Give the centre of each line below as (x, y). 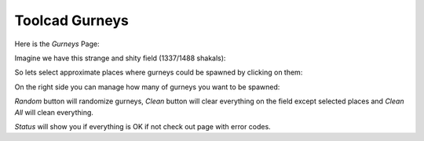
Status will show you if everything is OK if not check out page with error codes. (143, 126)
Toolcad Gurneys (71, 20)
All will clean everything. (54, 112)
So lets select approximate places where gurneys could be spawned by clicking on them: (159, 72)
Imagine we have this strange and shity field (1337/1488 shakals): (120, 58)
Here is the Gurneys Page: (57, 44)
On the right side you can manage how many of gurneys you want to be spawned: (147, 87)
